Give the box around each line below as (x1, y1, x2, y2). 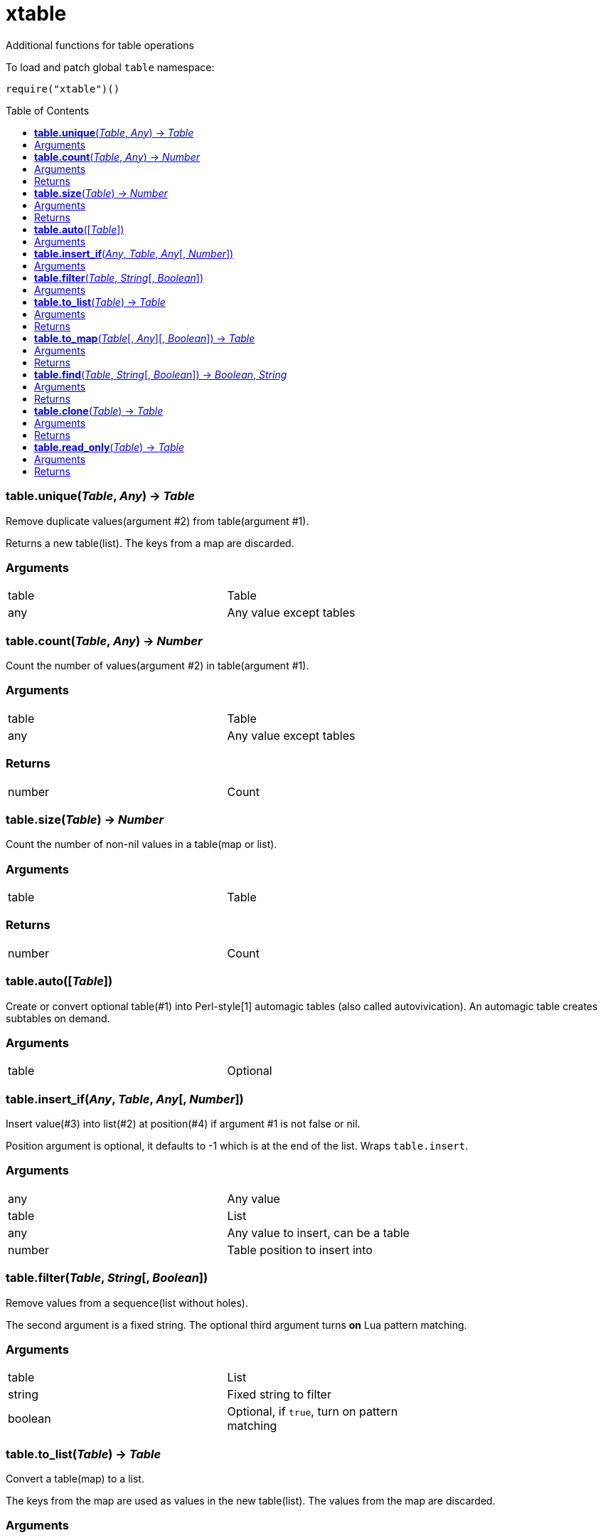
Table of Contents (6, 104, 90, 117)
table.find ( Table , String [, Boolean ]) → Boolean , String (34, 368, 287, 381)
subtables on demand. (6, 1012, 110, 1024)
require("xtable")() (6, 83, 120, 95)
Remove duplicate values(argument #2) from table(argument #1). (6, 514, 309, 527)
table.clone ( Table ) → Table (34, 404, 164, 417)
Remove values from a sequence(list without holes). (6, 1296, 248, 1309)
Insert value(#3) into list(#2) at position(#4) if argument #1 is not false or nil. (6, 1118, 361, 1130)
